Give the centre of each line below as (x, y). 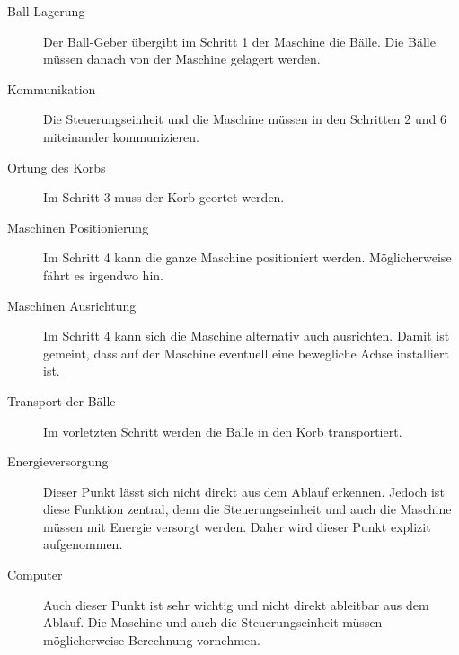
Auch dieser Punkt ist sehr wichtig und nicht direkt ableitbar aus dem (236, 604)
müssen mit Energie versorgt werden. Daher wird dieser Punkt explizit (237, 526)
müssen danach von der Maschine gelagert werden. (182, 59)
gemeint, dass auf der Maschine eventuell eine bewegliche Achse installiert (246, 353)
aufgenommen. (83, 544)
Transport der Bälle (62, 400)
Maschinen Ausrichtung (72, 305)
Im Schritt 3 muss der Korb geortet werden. (164, 197)
